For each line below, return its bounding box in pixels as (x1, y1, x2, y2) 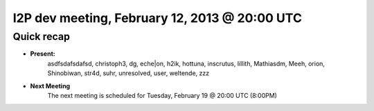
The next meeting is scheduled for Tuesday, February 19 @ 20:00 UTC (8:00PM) (47, 91, 277, 99)
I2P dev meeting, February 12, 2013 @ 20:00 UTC (12, 10, 303, 26)
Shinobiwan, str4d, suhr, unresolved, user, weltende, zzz (47, 69, 210, 77)
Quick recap (12, 30, 71, 43)
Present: (30, 50, 55, 58)
